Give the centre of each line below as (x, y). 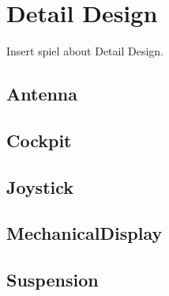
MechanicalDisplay (84, 233)
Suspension (53, 280)
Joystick (40, 186)
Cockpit (39, 140)
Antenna (42, 94)
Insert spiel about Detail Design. (85, 51)
